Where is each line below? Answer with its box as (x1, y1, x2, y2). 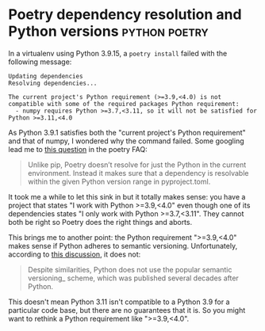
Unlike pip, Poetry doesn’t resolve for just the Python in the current (27, 160, 247, 169)
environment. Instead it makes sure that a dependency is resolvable (27, 168, 249, 177)
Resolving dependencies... (8, 79, 98, 87)
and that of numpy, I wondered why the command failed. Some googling (8, 136, 244, 146)
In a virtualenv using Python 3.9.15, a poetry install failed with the (8, 48, 228, 58)
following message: (8, 57, 72, 67)
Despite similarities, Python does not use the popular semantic (27, 264, 232, 274)
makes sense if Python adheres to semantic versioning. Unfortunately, (8, 241, 238, 250)
